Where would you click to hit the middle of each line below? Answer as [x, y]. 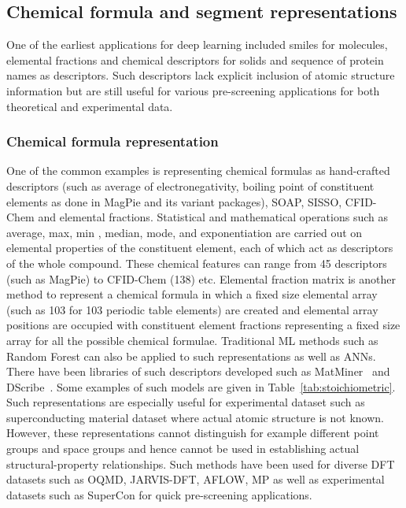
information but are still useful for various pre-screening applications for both [193, 90]
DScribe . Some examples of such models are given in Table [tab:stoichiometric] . [201, 386]
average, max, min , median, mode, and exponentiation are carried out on [185, 232]
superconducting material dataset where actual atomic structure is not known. [196, 417]
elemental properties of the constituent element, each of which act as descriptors [200, 248]
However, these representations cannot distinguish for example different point [193, 433]
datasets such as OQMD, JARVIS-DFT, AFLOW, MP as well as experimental [196, 479]
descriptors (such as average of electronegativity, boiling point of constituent [190, 185]
